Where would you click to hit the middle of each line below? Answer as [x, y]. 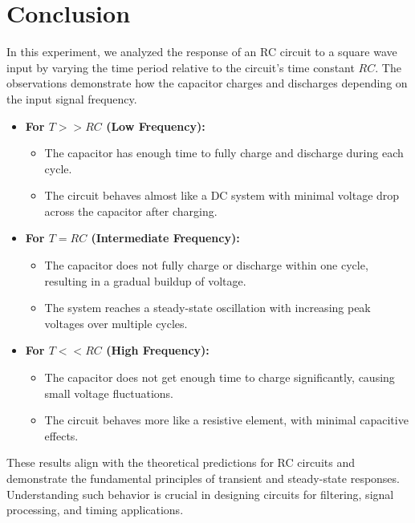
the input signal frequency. [72, 98]
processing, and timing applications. [95, 510]
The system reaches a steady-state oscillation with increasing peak [207, 308]
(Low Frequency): [156, 126]
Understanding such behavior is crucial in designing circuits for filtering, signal [200, 494]
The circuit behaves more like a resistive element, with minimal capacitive [226, 420]
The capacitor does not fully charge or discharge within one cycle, [206, 265]
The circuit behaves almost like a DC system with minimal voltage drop [222, 195]
